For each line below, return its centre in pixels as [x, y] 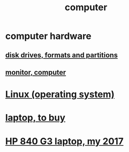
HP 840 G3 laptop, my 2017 [64, 141]
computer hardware [48, 36]
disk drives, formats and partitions [61, 55]
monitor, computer [36, 72]
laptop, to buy [35, 118]
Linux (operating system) [60, 94]
